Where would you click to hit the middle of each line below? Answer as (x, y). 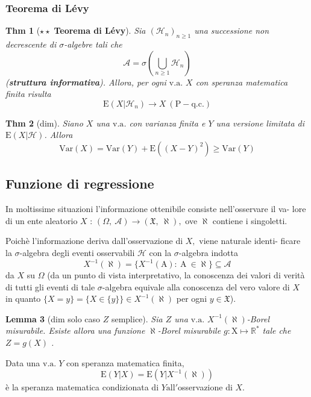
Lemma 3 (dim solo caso (53, 318)
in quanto (23, 299)
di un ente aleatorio (42, 220)
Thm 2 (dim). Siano (44, 123)
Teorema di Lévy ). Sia (100, 30)
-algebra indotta (208, 252)
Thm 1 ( (23, 30)
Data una (23, 362)
